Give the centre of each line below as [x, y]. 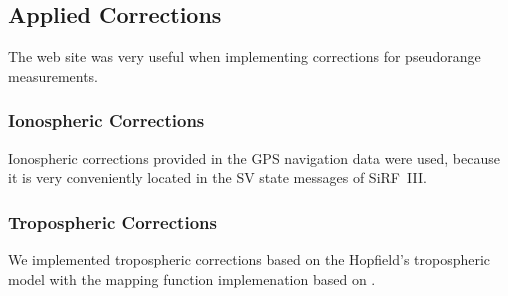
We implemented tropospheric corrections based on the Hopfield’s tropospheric [249, 259]
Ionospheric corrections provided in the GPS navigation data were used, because [254, 157]
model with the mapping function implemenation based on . [192, 278]
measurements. [53, 75]
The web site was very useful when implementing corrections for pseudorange [244, 56]
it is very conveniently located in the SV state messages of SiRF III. [217, 177]
